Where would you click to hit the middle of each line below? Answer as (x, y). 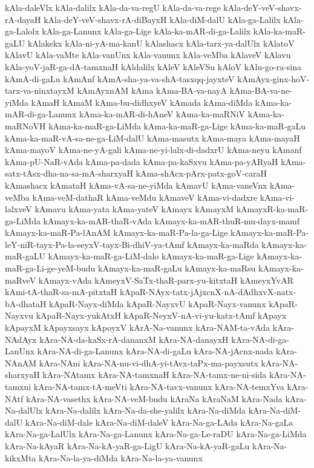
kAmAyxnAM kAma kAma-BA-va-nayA (152, 90)
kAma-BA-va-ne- (261, 90)
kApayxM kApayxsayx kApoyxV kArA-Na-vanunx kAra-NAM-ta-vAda (138, 327)
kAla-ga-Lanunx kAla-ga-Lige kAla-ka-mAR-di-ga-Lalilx (146, 31)
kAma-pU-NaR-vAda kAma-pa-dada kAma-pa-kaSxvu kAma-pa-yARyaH (142, 161)
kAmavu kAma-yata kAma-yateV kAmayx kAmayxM (134, 209)
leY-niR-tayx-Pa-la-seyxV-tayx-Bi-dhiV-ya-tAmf (95, 244)
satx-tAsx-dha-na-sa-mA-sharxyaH (69, 173)
